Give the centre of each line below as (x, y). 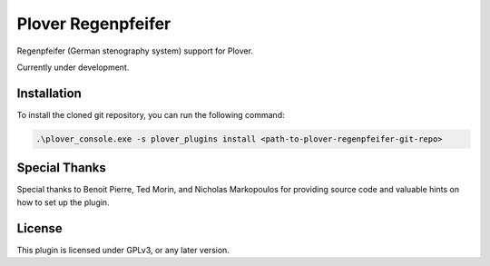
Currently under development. (73, 67)
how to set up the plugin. (63, 202)
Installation (49, 93)
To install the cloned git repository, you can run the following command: (151, 114)
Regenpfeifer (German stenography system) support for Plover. (135, 51)
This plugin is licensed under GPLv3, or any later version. (123, 250)
